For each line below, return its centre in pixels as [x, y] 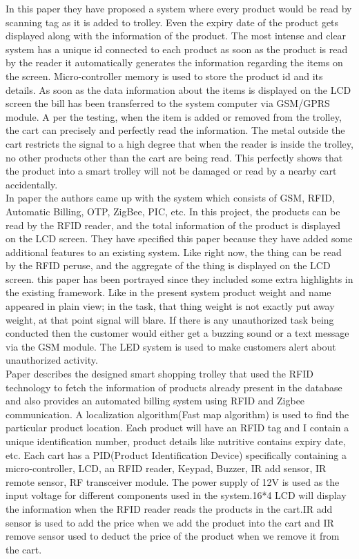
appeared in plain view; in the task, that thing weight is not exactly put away [170, 306]
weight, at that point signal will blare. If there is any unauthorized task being [170, 319]
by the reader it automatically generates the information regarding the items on [174, 62]
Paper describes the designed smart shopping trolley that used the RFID [159, 374]
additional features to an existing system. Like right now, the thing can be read [174, 252]
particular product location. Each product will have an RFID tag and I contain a [177, 428]
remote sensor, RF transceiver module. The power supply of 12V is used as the [173, 481]
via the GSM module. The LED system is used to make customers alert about [171, 346]
